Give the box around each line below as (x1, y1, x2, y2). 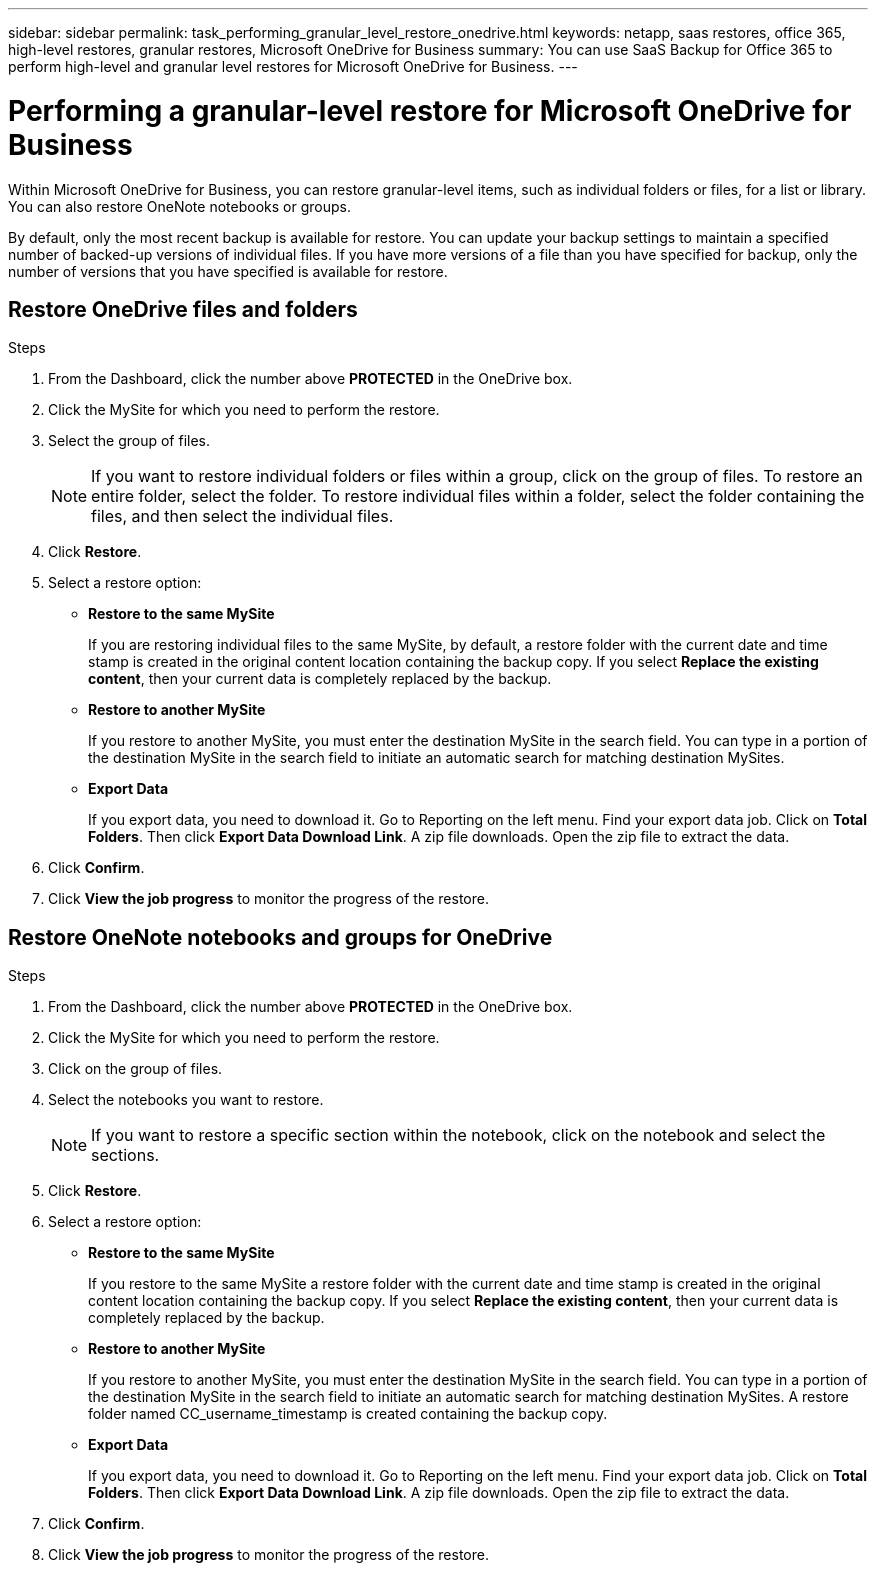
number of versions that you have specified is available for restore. (8, 262, 448, 280)
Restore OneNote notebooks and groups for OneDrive (8, 924, 553, 950)
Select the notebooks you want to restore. (48, 1091, 324, 1109)
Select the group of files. (48, 432, 211, 450)
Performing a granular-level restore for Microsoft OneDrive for (8, 93, 852, 128)
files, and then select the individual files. (91, 506, 394, 527)
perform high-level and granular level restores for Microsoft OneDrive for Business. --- (8, 58, 578, 75)
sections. (91, 1145, 160, 1166)
